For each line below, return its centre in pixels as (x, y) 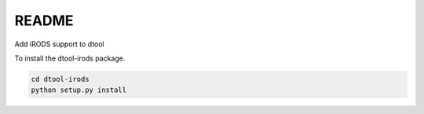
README (44, 20)
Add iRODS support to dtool (60, 44)
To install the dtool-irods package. (70, 58)
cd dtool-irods (60, 79)
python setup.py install (79, 90)
